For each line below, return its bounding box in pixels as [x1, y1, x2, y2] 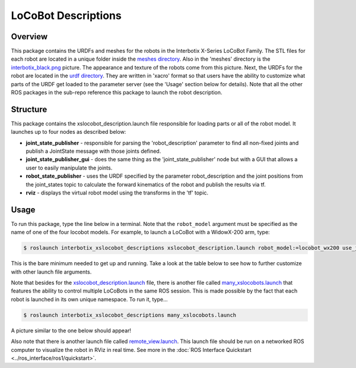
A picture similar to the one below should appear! [11, 327, 132, 334]
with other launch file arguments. [11, 268, 92, 275]
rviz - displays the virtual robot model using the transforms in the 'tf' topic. [26, 189, 209, 196]
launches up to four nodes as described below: [11, 128, 126, 136]
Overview [11, 32, 48, 42]
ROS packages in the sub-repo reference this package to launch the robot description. [11, 89, 223, 96]
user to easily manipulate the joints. [26, 164, 113, 171]
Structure [11, 104, 47, 114]
